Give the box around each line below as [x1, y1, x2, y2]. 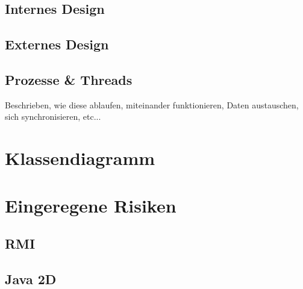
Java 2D [5, 269, 57, 288]
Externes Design [5, 35, 109, 54]
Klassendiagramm [5, 146, 155, 170]
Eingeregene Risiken [5, 193, 176, 217]
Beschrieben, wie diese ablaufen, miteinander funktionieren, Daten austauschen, [5, 98, 299, 111]
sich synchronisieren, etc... [5, 110, 101, 123]
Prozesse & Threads [5, 70, 133, 89]
